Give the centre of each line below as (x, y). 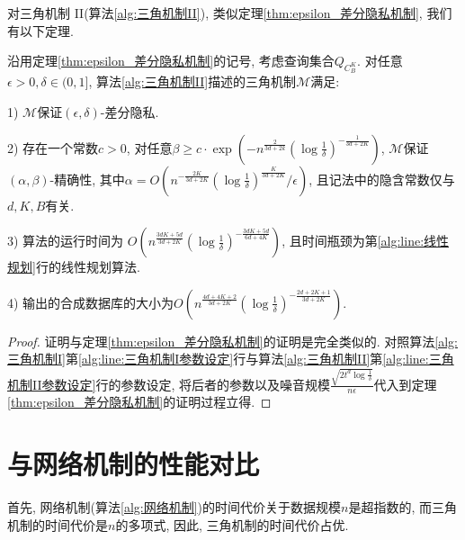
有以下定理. (40, 30)
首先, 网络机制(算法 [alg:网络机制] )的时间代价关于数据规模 (174, 507)
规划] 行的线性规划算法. (74, 267)
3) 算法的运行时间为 (66, 241)
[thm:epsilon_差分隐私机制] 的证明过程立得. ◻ (139, 402)
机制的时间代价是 (58, 524)
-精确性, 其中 (87, 179)
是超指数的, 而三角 (402, 507)
